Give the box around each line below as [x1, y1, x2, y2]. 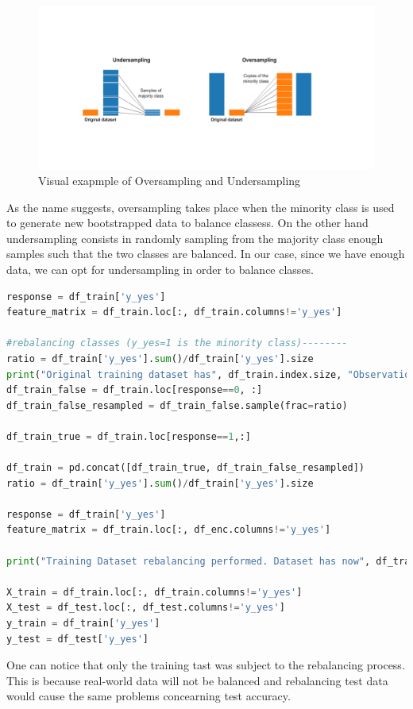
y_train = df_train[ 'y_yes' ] [6, 618, 160, 629]
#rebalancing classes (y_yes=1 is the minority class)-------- [6, 337, 348, 349]
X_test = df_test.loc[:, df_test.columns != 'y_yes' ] [6, 602, 285, 614]
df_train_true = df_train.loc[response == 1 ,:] [6, 430, 251, 442]
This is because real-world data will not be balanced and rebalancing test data [6, 672, 388, 688]
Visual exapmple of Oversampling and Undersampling [38, 171, 301, 188]
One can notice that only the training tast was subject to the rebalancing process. [6, 657, 405, 673]
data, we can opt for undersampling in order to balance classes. [6, 260, 315, 277]
